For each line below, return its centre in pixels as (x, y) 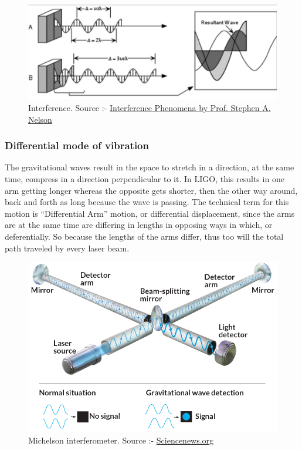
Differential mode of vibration (77, 145)
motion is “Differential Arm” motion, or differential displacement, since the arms (150, 213)
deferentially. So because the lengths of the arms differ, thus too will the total (144, 236)
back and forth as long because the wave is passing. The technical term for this (147, 202)
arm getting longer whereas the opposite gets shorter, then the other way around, (151, 190)
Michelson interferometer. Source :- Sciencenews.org (121, 440)
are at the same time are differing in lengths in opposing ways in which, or (139, 225)
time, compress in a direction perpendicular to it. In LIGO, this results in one (145, 179)
